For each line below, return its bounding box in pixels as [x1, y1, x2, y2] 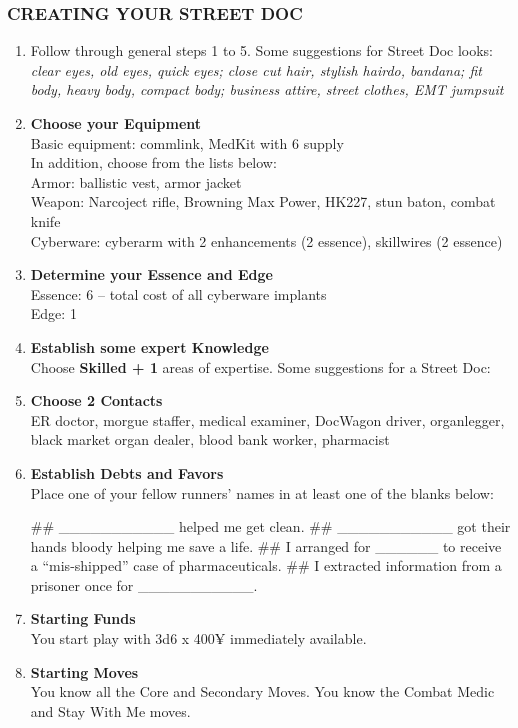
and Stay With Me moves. [30, 700, 191, 721]
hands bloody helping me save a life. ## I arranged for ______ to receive [30, 535, 502, 556]
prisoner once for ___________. [30, 574, 258, 595]
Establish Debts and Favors [30, 462, 224, 483]
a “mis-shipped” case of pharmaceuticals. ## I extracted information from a [30, 555, 502, 576]
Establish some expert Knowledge [30, 336, 269, 357]
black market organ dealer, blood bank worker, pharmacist [30, 429, 390, 450]
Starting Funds [30, 608, 136, 629]
